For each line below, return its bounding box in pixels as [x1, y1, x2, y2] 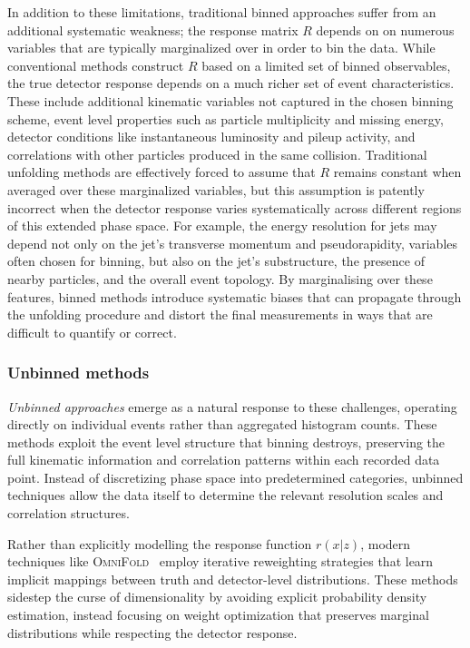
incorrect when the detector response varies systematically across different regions [7, 198, 462, 217]
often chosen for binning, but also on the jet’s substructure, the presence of [7, 251, 425, 270]
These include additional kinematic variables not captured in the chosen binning [7, 91, 454, 110]
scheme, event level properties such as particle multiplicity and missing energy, [7, 109, 444, 128]
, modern [360, 534, 411, 553]
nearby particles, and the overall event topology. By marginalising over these [7, 269, 433, 288]
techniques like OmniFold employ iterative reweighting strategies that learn [7, 552, 434, 571]
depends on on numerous [316, 20, 455, 39]
